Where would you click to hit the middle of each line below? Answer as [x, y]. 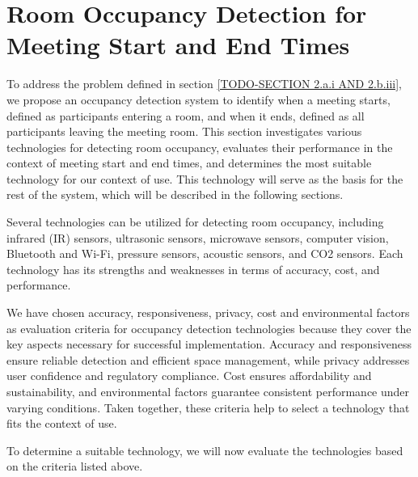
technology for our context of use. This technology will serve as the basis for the [205, 178]
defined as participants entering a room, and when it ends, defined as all [186, 115]
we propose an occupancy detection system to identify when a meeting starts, [198, 99]
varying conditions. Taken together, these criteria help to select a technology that [208, 407]
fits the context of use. [62, 423]
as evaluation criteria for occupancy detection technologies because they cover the [209, 328]
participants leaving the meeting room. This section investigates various [184, 131]
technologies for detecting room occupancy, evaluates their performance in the [200, 147]
